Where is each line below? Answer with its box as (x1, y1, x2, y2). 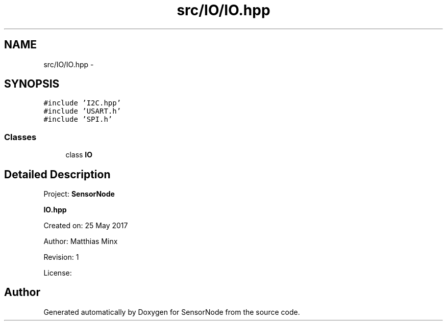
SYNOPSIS (4, 77, 60, 91)
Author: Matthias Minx (43, 237, 118, 246)
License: (43, 268, 72, 278)
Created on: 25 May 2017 (43, 221, 128, 230)
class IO (65, 150, 93, 159)
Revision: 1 (43, 253, 79, 262)
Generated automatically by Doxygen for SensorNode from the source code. (43, 307, 300, 316)
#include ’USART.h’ (43, 107, 121, 116)
